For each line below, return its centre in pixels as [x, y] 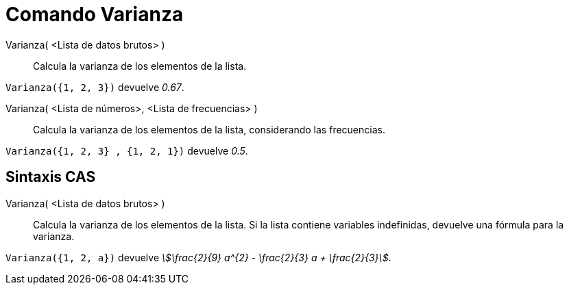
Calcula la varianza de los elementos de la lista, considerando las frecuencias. [209, 129]
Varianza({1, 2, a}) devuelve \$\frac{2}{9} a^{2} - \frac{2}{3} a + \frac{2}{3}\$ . [198, 257]
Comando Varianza [95, 14]
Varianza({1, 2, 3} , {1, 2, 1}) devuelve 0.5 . [127, 150]
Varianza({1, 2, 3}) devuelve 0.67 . [95, 87]
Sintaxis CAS [51, 177]
